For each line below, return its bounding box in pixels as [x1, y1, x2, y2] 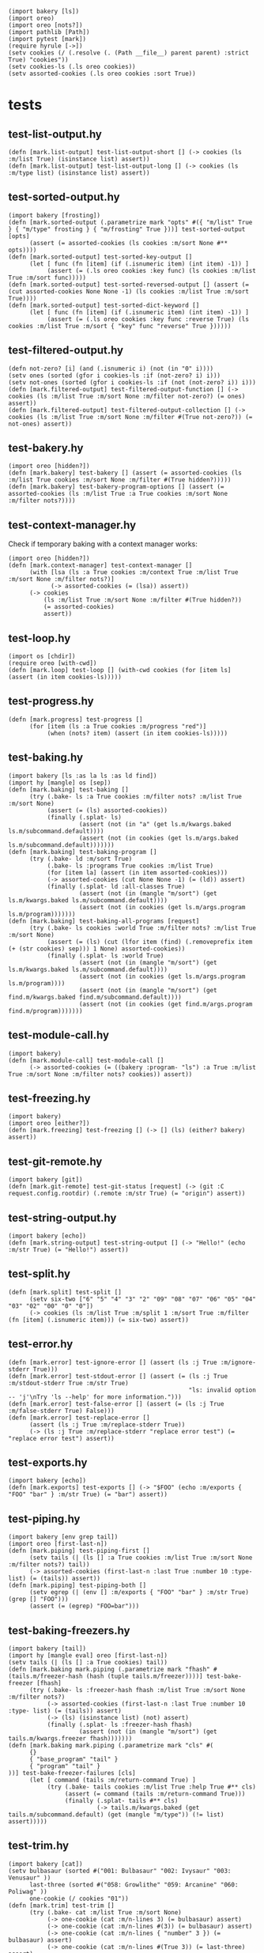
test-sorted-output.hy [8, 191, 120, 204]
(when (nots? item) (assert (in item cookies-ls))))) [47, 729, 228, 737]
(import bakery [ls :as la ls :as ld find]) [8, 772, 157, 780]
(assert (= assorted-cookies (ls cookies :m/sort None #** [28, 239, 228, 247]
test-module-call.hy [8, 1029, 109, 1042]
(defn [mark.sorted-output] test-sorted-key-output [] [8, 253, 193, 261]
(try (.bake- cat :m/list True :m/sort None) [28, 1908, 182, 1917]
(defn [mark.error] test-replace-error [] [8, 1414, 150, 1422]
